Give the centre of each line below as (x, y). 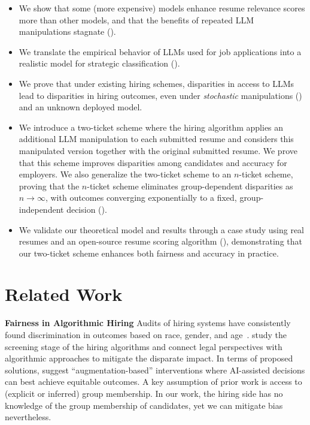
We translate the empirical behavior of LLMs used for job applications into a (160, 51)
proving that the (49, 186)
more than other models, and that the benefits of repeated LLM (136, 19)
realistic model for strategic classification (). (99, 63)
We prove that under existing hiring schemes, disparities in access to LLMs (156, 83)
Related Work (64, 294)
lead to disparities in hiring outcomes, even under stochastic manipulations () (160, 95)
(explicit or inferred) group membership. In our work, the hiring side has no (144, 393)
